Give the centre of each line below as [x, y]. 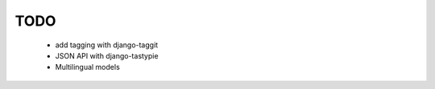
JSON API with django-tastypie [107, 55]
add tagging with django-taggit [107, 45]
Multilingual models [87, 67]
